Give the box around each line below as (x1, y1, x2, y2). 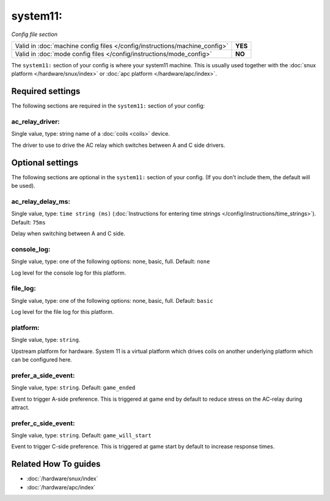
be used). (11, 182, 36, 190)
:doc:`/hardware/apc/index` (26, 483, 96, 491)
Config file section (11, 31, 58, 38)
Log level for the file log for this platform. (11, 308, 114, 316)
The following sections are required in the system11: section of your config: (11, 102, 205, 109)
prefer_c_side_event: (11, 419, 75, 428)
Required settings (11, 86, 81, 97)
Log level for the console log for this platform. (11, 269, 127, 276)
